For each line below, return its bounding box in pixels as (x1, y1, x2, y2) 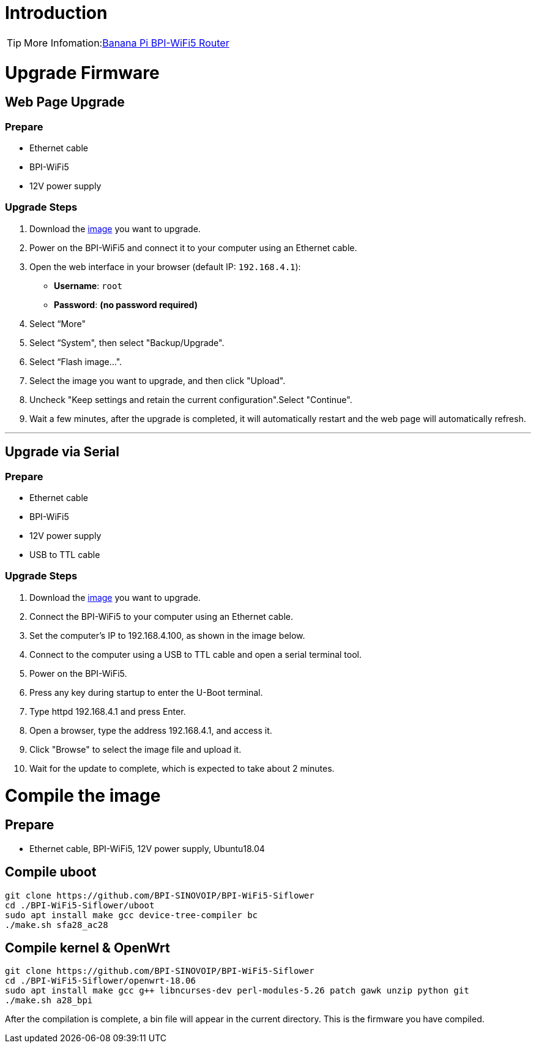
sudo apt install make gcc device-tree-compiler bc (5, 910, 258, 920)
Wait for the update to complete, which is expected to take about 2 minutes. (29, 763, 335, 774)
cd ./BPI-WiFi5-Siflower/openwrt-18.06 (5, 976, 196, 986)
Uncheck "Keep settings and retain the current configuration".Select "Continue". (29, 394, 352, 405)
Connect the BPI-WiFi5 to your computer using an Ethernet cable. (29, 611, 293, 622)
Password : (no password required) (54, 299, 198, 310)
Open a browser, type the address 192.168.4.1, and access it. (29, 725, 272, 736)
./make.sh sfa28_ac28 (5, 919, 108, 930)
